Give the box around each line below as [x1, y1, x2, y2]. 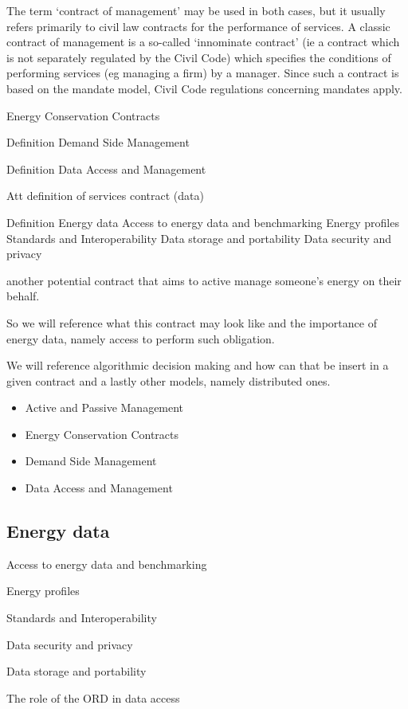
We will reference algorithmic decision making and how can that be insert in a [6, 357, 389, 374]
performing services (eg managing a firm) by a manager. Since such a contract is [6, 65, 399, 81]
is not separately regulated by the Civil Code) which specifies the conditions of [6, 49, 391, 65]
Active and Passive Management [25, 399, 184, 416]
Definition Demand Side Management [6, 134, 190, 151]
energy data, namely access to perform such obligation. [6, 330, 275, 347]
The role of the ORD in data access [6, 689, 180, 706]
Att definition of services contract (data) [6, 187, 204, 204]
